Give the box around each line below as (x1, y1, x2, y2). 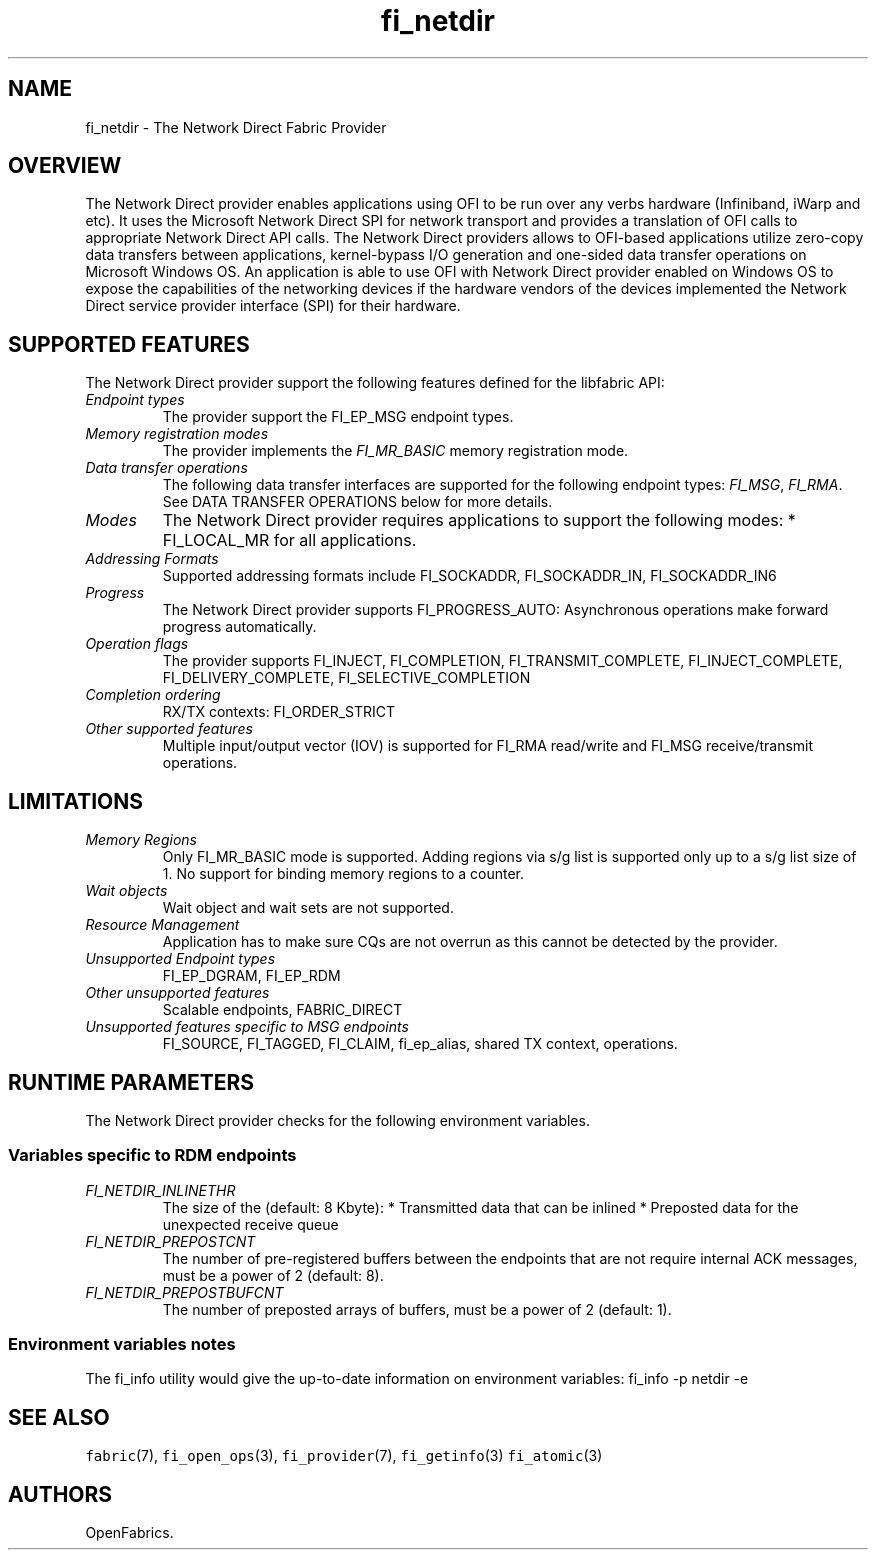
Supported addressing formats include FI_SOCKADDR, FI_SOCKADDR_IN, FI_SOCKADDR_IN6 (162, 567, 777, 585)
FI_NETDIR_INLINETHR (85, 1181, 236, 1199)
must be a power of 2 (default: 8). (162, 1266, 384, 1284)
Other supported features (85, 720, 253, 738)
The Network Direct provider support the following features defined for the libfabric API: (85, 374, 665, 392)
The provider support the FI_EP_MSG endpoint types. (162, 408, 514, 426)
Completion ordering (85, 686, 221, 704)
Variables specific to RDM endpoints (8, 1145, 297, 1166)
